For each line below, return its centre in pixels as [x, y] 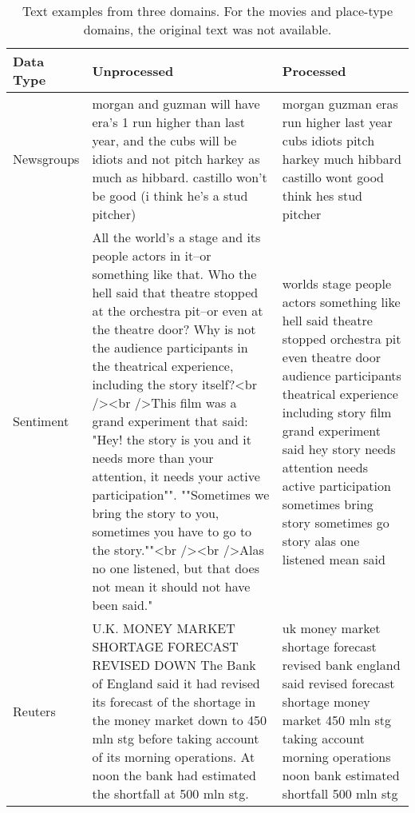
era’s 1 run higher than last [168, 122]
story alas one [321, 540]
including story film [337, 412]
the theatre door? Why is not [174, 329]
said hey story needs [339, 448]
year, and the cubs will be [164, 140]
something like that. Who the [174, 274]
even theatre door [332, 357]
